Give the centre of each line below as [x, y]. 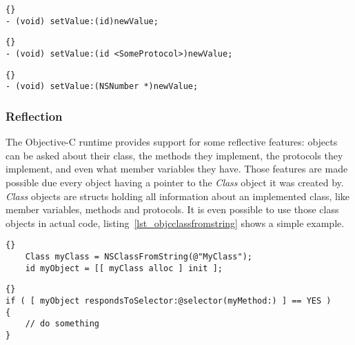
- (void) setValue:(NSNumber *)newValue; [102, 87]
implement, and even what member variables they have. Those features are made [177, 169]
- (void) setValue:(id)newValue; [82, 21]
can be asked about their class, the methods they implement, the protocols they [174, 155]
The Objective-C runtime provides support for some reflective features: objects [172, 142]
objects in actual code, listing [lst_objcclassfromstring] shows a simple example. [175, 223]
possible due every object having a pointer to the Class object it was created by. [175, 182]
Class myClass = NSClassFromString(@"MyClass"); [139, 256]
